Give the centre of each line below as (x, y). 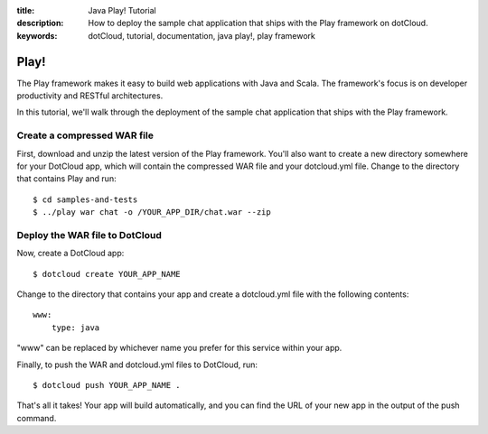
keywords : (37, 35)
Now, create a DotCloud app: (70, 254)
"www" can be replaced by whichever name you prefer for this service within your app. (179, 348)
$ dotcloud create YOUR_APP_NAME (107, 274)
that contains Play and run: (66, 179)
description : (40, 23)
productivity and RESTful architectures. (90, 96)
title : (26, 10)
